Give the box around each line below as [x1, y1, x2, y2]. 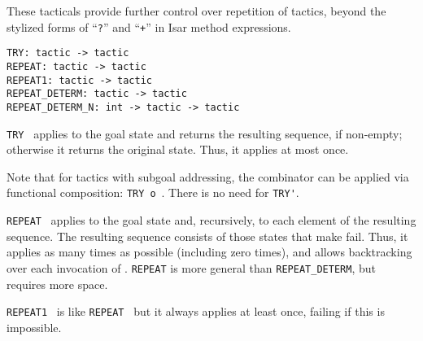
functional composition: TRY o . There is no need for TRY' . [7, 184, 299, 201]
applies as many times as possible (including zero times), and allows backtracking [7, 243, 412, 260]
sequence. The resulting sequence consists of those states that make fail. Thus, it [7, 227, 408, 244]
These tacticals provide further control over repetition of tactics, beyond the [7, 2, 386, 19]
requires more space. [7, 275, 108, 292]
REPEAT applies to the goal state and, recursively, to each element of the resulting [7, 212, 416, 229]
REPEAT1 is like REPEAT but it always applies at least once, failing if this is [7, 303, 385, 320]
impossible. [7, 318, 62, 335]
